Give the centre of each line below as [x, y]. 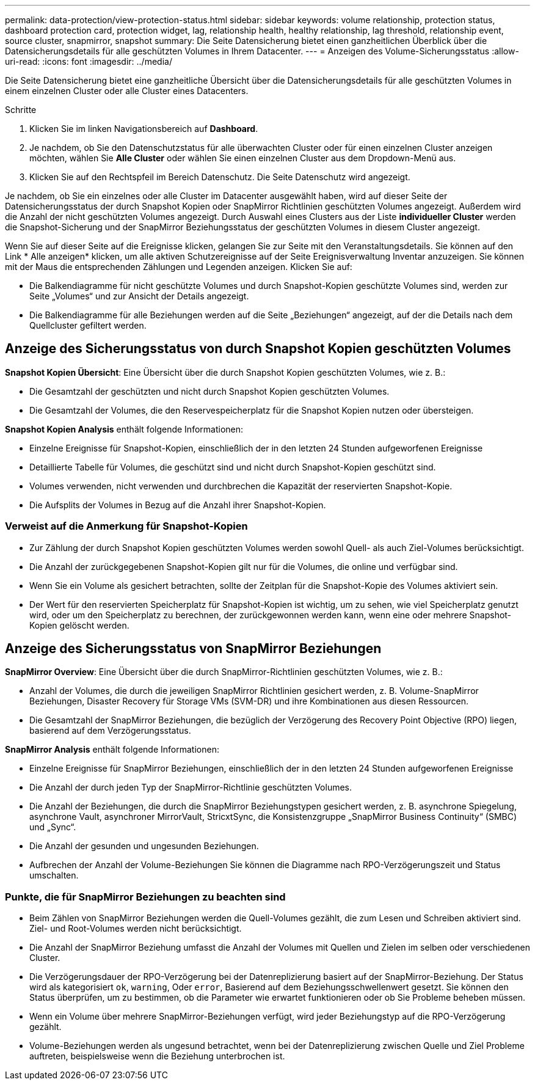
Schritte [21, 110]
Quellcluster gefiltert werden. [88, 325]
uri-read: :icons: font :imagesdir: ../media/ [89, 61]
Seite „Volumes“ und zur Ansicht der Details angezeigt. [139, 296]
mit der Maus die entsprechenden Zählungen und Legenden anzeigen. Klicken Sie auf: [179, 267]
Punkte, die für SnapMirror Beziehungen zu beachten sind [145, 897]
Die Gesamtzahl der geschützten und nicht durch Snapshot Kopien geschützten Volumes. [209, 391]
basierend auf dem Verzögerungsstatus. [110, 731]
